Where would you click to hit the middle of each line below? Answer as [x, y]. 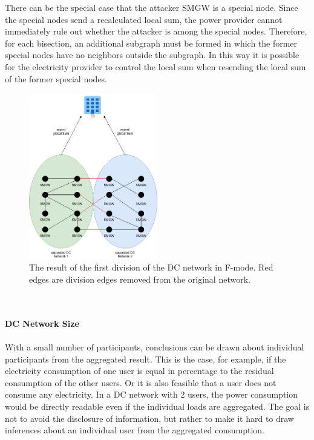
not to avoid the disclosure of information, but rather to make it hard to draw [149, 418]
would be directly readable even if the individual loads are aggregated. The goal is [157, 406]
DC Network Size [42, 323]
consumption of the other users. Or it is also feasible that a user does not [141, 382]
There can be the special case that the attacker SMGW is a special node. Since [152, 7]
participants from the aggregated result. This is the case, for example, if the [146, 359]
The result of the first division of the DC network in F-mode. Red [151, 267]
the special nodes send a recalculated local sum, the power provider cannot [144, 19]
